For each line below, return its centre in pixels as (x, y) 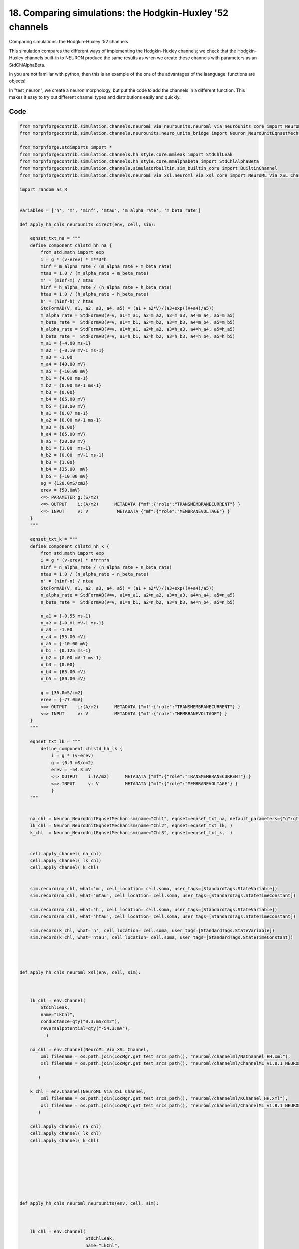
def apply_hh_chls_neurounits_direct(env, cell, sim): (88, 224)
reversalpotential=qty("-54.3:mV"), (85, 1028)
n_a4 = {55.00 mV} (63, 637)
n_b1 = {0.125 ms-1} (66, 651)
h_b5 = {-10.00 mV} (64, 476)
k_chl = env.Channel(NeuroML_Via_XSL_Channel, (88, 1091)
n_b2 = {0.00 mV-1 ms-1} (71, 658)
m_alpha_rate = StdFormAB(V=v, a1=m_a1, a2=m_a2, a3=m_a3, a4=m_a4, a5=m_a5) (138, 315)
